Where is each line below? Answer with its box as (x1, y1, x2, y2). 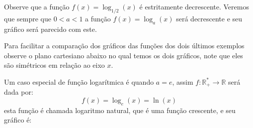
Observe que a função (4, 1, 70, 11)
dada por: (4, 87, 33, 97)
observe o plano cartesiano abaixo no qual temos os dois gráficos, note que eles (4, 50, 243, 60)
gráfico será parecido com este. (4, 23, 97, 34)
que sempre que (4, 13, 51, 23)
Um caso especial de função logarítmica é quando (4, 76, 154, 87)
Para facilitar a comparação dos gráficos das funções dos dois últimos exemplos (4, 40, 245, 51)
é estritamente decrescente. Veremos (139, 1, 249, 11)
